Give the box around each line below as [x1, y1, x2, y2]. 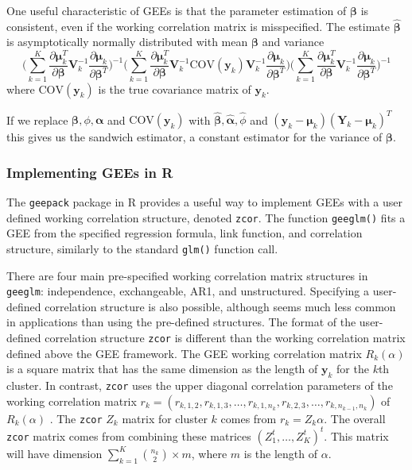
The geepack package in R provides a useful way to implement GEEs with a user [6, 193, 403, 210]
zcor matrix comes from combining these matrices [6, 427, 251, 444]
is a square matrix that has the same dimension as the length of [6, 360, 318, 377]
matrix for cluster [122, 410, 208, 426]
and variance [262, 33, 325, 50]
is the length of [243, 445, 317, 461]
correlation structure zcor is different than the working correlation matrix [45, 329, 406, 345]
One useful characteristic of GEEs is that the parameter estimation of [6, 2, 347, 18]
